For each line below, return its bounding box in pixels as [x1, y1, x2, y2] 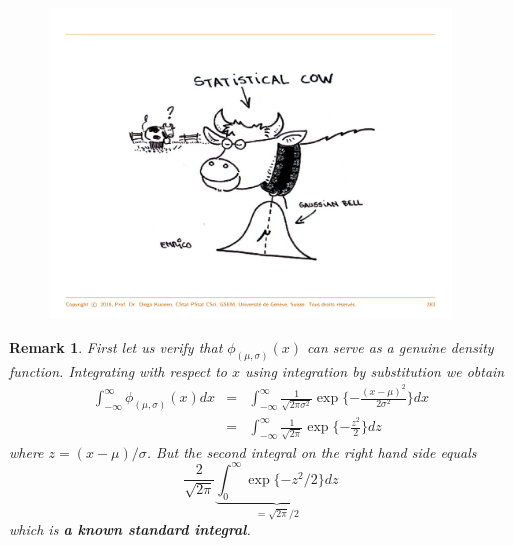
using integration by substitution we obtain [244, 360, 505, 381]
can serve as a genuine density [306, 336, 494, 357]
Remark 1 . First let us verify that [9, 336, 223, 357]
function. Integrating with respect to [9, 360, 227, 381]
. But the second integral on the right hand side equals [146, 441, 477, 462]
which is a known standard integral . [9, 519, 251, 540]
